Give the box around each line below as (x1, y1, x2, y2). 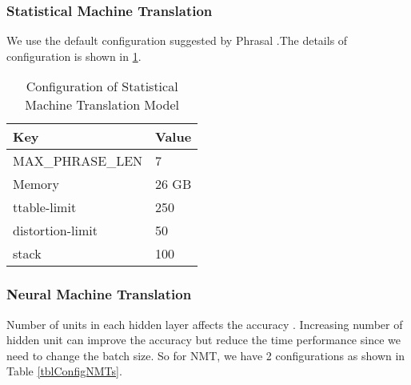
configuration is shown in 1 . (6, 47, 142, 64)
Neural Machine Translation (6, 284, 192, 304)
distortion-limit (13, 221, 98, 240)
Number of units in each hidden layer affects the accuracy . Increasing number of (6, 315, 403, 332)
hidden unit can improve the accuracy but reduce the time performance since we (6, 331, 401, 348)
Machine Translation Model (25, 95, 179, 114)
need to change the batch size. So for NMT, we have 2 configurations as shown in (6, 347, 405, 363)
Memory (13, 174, 59, 194)
